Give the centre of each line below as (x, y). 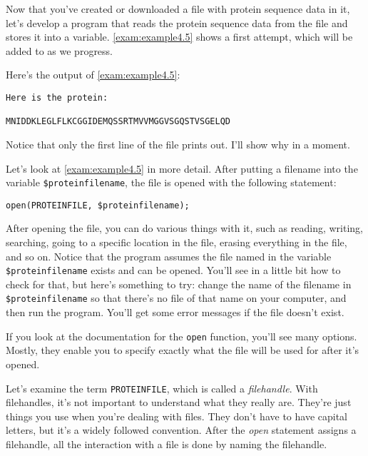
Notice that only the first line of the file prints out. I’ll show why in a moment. (178, 144)
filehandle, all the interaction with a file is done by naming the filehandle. (167, 444)
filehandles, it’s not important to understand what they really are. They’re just (179, 402)
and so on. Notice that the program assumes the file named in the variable (169, 256)
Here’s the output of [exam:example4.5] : (93, 75)
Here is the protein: (57, 97)
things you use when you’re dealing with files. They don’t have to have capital (177, 416)
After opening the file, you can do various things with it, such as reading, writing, (185, 228)
